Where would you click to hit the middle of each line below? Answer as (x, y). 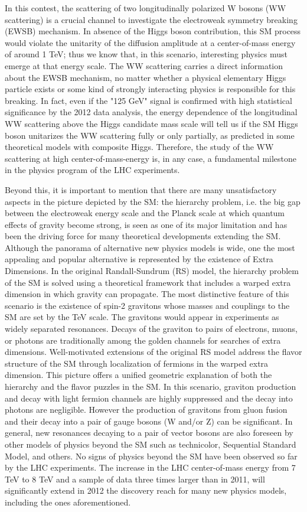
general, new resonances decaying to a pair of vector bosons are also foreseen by (149, 433)
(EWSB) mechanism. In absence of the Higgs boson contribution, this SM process (153, 31)
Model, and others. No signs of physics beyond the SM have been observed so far (151, 456)
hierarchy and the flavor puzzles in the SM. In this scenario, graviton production (151, 386)
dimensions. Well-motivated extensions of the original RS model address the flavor (153, 352)
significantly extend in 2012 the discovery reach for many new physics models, (146, 490)
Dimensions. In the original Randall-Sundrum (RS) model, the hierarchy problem (152, 271)
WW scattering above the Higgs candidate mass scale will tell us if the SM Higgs (151, 123)
